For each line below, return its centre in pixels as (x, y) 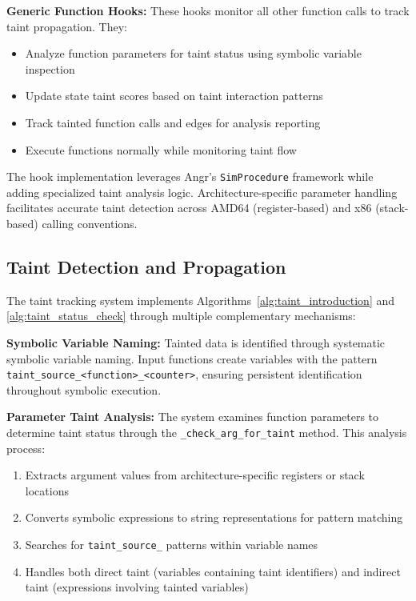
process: (26, 448)
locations (47, 490)
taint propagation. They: (67, 26)
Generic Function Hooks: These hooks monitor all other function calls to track (208, 10)
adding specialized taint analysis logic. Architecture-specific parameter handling (202, 192)
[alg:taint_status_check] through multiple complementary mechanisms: (181, 316)
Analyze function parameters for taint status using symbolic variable (193, 53)
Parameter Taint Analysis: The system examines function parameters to (193, 417)
